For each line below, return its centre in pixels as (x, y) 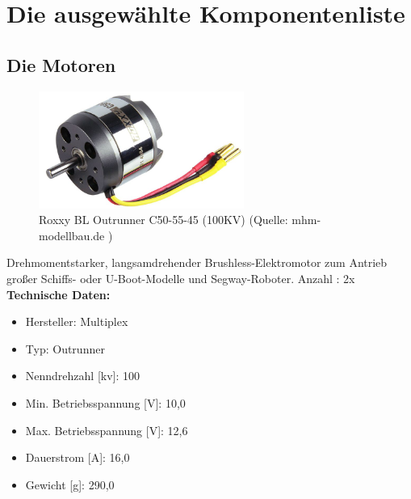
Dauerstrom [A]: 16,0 (78, 457)
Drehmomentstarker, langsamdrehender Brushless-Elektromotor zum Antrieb (197, 262)
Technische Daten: (59, 294)
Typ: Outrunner (65, 348)
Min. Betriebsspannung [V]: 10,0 (105, 402)
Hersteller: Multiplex (77, 321)
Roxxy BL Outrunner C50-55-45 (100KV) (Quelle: (164, 220)
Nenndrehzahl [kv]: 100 (83, 376)
